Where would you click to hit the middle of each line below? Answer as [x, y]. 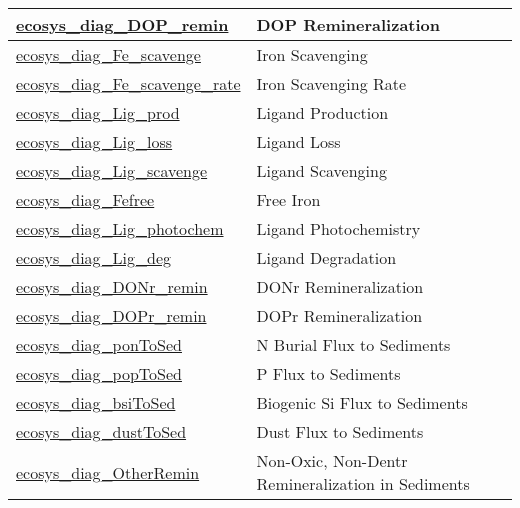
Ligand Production [322, 112]
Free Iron [288, 199]
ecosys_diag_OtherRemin [108, 472]
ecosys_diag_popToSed [99, 373]
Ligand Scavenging [321, 170]
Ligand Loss [298, 141]
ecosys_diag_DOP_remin [122, 24]
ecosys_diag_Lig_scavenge [112, 170]
